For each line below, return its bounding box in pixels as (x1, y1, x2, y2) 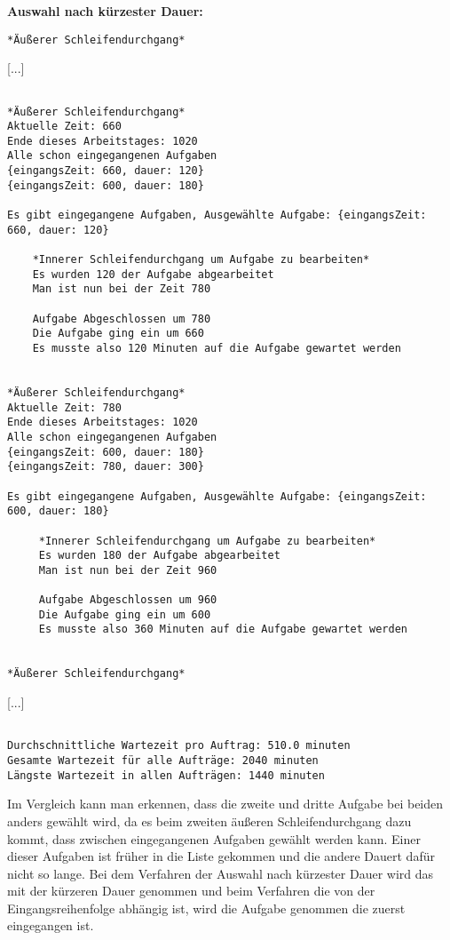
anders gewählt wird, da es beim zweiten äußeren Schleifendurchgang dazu (7, 811, 412, 830)
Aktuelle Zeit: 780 (7, 401, 122, 414)
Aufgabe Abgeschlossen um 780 (32, 312, 211, 325)
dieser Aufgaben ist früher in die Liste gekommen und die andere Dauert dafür (7, 847, 435, 865)
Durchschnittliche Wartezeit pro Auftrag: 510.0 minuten (7, 739, 351, 753)
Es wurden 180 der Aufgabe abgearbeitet (38, 549, 280, 562)
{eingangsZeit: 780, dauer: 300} (7, 460, 204, 474)
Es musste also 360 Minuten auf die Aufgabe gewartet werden (38, 623, 408, 636)
